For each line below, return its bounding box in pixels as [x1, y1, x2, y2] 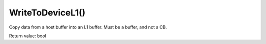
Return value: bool [9, 33, 46, 39]
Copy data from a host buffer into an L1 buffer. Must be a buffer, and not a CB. [9, 24, 167, 30]
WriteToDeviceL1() [9, 7, 86, 18]
